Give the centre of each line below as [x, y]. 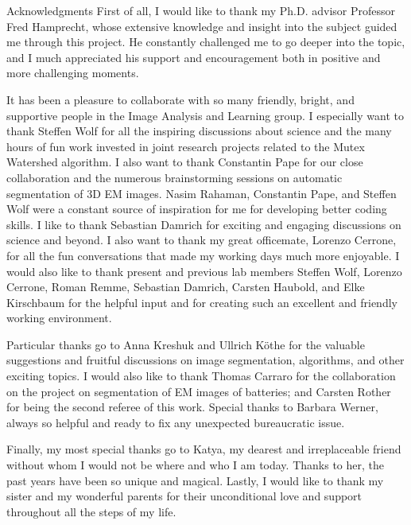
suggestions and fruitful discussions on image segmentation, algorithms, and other [205, 360]
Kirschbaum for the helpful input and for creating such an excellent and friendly [202, 302]
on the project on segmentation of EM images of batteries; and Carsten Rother [199, 391]
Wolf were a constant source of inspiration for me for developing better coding [197, 209]
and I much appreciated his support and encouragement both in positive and [194, 57]
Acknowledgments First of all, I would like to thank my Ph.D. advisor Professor [201, 10]
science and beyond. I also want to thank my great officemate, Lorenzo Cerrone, [202, 240]
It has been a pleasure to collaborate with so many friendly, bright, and [180, 99]
